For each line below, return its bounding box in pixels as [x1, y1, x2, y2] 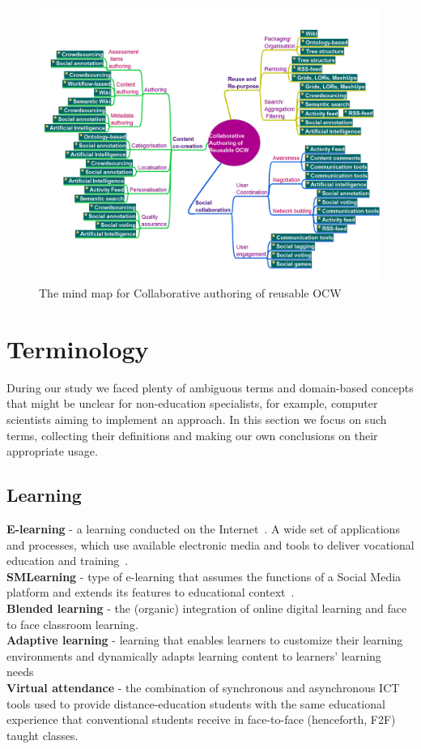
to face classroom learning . [6, 615, 138, 632]
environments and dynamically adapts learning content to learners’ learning [6, 647, 381, 664]
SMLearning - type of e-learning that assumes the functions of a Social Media [6, 567, 402, 584]
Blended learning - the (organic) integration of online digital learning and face [6, 599, 407, 616]
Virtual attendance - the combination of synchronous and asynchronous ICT [6, 678, 400, 695]
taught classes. [6, 726, 79, 743]
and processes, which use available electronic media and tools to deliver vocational [6, 536, 415, 553]
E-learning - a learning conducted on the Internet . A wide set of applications [6, 520, 400, 537]
